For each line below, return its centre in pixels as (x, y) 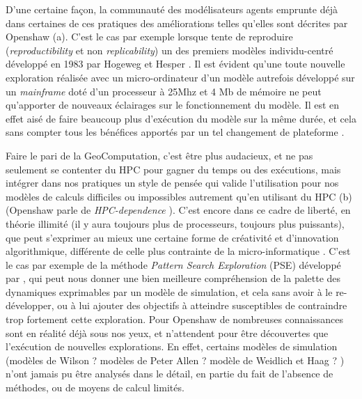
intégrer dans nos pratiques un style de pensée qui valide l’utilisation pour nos (172, 183)
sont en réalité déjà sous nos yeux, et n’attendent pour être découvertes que (167, 332)
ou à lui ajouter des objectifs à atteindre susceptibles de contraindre (202, 305)
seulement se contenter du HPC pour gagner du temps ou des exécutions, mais (173, 169)
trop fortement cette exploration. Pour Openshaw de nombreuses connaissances (174, 319)
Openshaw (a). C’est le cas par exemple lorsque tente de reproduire (149, 37)
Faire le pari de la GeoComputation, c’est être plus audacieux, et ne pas (159, 155)
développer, (30, 305)
